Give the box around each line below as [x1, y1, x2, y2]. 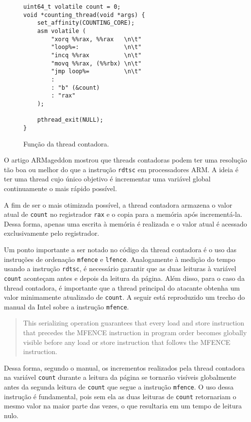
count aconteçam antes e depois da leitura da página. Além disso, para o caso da [4, 273, 245, 283]
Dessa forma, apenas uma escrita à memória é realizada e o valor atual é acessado [4, 218, 247, 228]
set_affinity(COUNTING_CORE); [37, 19, 135, 27]
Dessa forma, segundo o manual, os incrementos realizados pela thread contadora [4, 362, 245, 373]
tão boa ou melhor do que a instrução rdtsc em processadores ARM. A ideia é [4, 164, 238, 174]
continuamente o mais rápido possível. [4, 183, 117, 193]
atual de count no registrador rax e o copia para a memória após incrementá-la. [4, 209, 242, 219]
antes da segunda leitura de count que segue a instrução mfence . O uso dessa [4, 382, 234, 392]
